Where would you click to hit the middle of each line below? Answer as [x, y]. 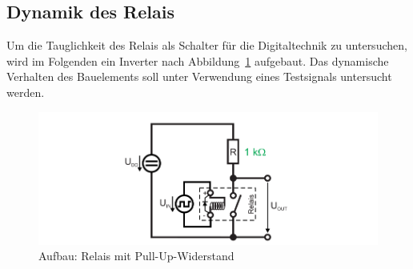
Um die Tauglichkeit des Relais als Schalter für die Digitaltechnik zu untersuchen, [207, 45]
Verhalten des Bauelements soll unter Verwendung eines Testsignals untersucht [199, 76]
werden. [26, 92]
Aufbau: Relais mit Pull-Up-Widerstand [136, 256]
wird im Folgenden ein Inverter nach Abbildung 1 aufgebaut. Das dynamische [198, 60]
